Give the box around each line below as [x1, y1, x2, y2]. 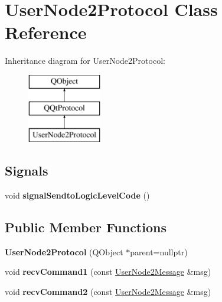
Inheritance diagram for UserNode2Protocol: [5, 54, 165, 67]
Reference [5, 20, 87, 44]
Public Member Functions [5, 218, 166, 236]
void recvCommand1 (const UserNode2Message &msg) [5, 265, 211, 278]
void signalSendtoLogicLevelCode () [5, 189, 150, 202]
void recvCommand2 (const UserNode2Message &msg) [5, 285, 211, 298]
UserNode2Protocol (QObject [5, 245, 123, 258]
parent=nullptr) [130, 245, 188, 258]
